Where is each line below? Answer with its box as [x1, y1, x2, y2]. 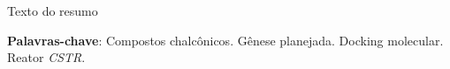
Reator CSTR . [7, 48, 86, 66]
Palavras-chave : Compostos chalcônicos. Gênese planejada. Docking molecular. [7, 31, 444, 49]
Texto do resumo [7, 2, 98, 19]
